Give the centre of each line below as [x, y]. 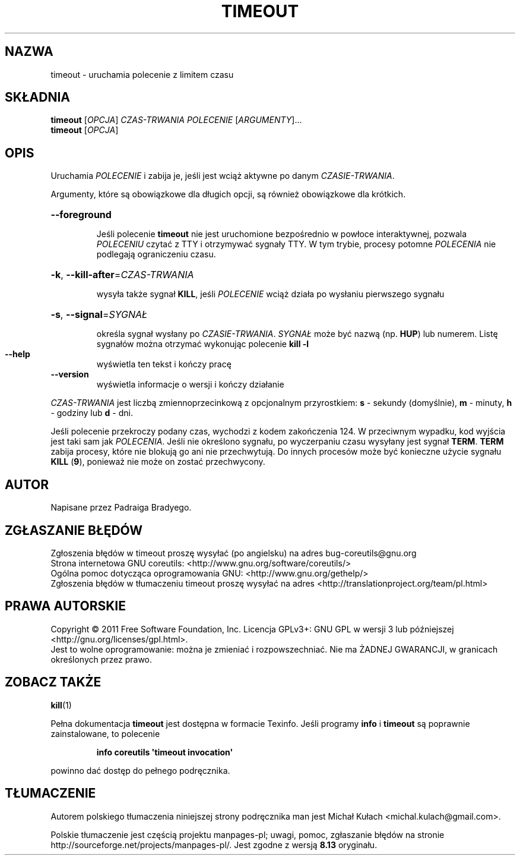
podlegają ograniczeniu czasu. [156, 254]
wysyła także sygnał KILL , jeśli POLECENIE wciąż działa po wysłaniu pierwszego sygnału [270, 294]
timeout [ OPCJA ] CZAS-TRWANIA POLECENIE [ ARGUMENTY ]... [176, 120]
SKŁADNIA [37, 97]
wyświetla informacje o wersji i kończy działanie [190, 385]
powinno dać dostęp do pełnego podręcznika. [140, 770]
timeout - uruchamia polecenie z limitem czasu [142, 74]
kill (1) [61, 705]
